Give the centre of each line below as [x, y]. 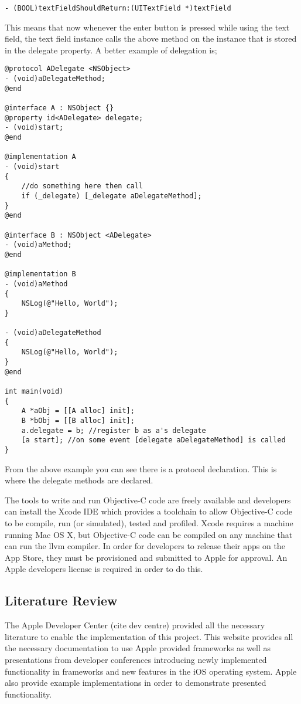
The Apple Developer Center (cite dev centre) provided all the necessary [135, 625]
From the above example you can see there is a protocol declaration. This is [141, 468]
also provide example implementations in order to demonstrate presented [136, 683]
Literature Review [61, 600]
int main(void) [34, 392]
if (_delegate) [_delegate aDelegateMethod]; [112, 196]
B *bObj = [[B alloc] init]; [78, 421]
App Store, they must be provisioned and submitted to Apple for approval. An [146, 557]
